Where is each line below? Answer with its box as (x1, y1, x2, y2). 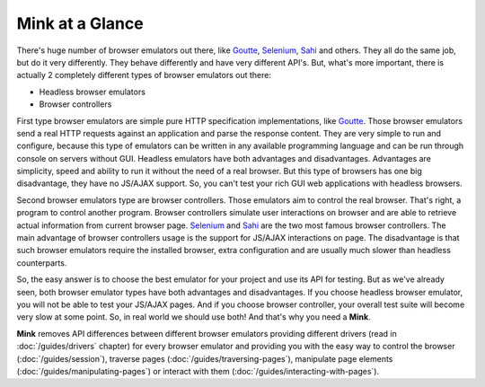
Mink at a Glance (16, 13, 144, 33)
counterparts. (16, 257, 67, 268)
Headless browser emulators (39, 86, 145, 97)
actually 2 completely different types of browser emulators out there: (16, 70, 271, 81)
